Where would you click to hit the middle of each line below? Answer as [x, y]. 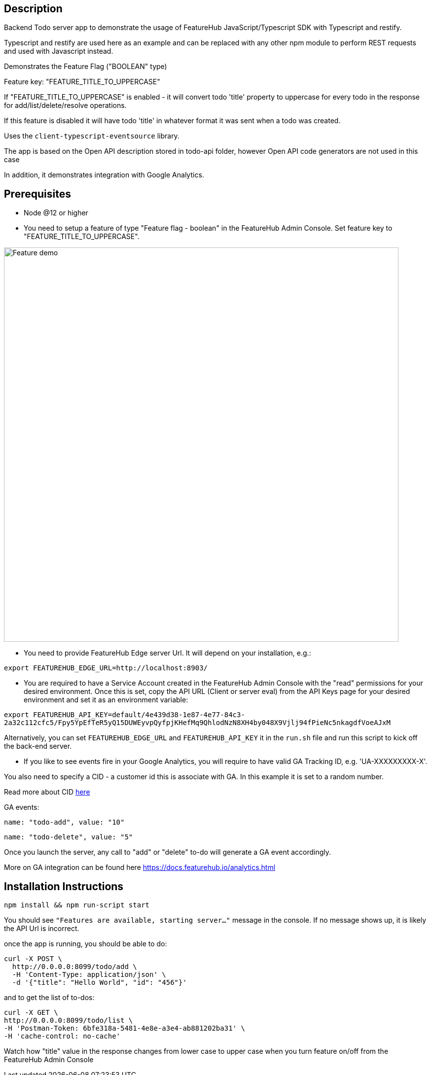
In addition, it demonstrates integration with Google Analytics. [104, 175]
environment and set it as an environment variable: [106, 700]
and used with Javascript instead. [59, 51]
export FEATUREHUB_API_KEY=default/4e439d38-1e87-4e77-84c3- [125, 715]
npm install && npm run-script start [77, 905]
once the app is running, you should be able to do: [86, 944]
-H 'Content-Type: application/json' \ [89, 975]
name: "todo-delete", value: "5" [69, 837]
